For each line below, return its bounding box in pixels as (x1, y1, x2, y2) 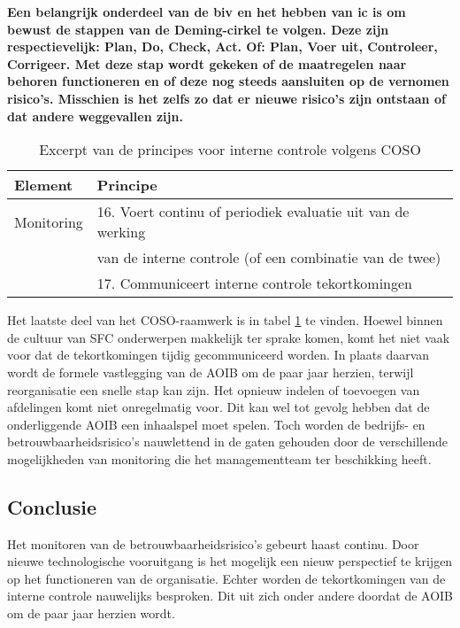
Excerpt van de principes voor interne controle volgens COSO (39, 139, 421, 160)
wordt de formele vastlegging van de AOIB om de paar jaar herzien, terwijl (7, 362, 414, 381)
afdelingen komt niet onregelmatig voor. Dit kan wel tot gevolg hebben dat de (7, 398, 430, 416)
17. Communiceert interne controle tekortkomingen (96, 273, 413, 294)
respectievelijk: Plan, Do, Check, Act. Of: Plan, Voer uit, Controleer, (7, 37, 438, 56)
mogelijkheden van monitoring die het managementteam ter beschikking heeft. (7, 449, 432, 468)
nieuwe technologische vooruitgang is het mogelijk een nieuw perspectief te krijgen (7, 552, 453, 570)
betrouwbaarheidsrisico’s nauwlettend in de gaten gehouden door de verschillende (7, 432, 448, 451)
